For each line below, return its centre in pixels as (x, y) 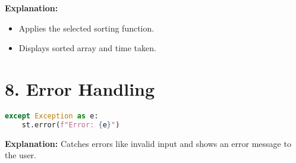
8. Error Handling (80, 88)
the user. (21, 155)
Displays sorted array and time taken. (87, 48)
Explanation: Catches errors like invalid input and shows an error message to (148, 143)
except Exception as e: (52, 116)
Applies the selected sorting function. (86, 28)
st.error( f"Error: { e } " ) (71, 125)
